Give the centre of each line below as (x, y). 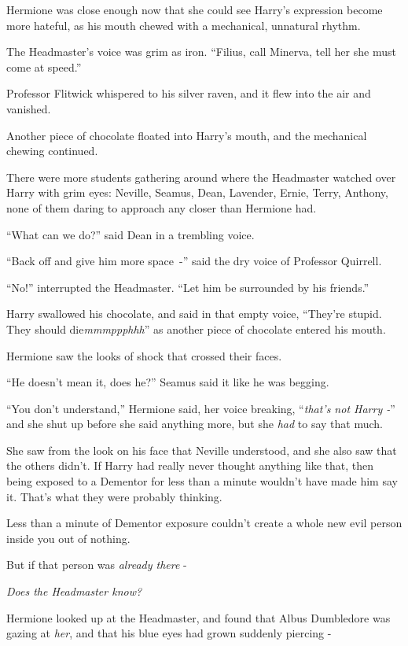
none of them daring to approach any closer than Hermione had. (162, 207)
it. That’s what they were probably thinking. (114, 496)
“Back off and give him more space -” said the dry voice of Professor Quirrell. (194, 261)
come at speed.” (44, 66)
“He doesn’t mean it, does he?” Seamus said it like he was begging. (168, 382)
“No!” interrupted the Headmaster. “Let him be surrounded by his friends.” (188, 287)
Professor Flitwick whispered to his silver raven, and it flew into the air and (189, 93)
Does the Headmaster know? (74, 591)
